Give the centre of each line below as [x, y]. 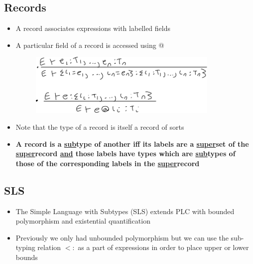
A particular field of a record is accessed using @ [90, 45]
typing [25, 247]
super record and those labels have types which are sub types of [126, 153]
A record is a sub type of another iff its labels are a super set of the [132, 143]
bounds [27, 257]
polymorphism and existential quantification [83, 221]
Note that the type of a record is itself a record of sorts [100, 127]
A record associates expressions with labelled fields [93, 28]
